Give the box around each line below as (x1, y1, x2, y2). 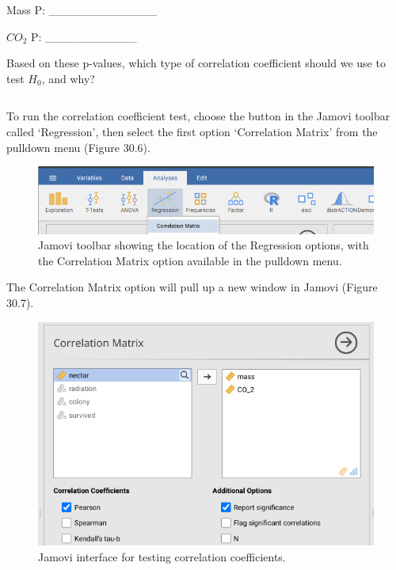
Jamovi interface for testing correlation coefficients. (38, 549, 286, 564)
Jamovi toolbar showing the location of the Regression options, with (38, 237, 369, 253)
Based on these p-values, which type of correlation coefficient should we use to (6, 55, 386, 71)
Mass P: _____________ (6, 2, 158, 17)
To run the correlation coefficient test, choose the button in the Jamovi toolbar (6, 108, 390, 124)
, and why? (41, 70, 95, 86)
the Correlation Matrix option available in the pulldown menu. (38, 252, 342, 268)
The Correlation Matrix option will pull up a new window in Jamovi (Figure (6, 279, 378, 295)
